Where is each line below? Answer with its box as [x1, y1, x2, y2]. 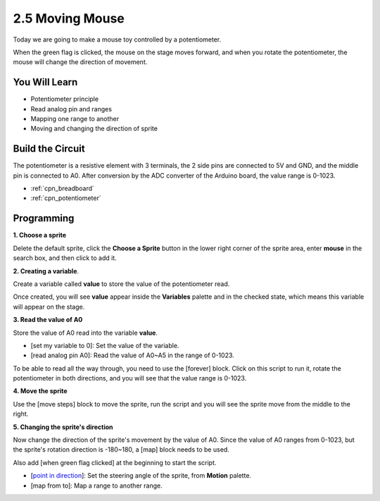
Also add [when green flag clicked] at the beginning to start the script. [13, 458, 217, 466]
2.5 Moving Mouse [13, 11, 125, 26]
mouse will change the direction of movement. [13, 58, 148, 66]
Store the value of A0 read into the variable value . [13, 328, 158, 337]
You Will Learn [13, 76, 78, 88]
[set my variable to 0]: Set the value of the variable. [30, 341, 179, 350]
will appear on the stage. [13, 302, 85, 311]
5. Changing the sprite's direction [13, 423, 113, 431]
